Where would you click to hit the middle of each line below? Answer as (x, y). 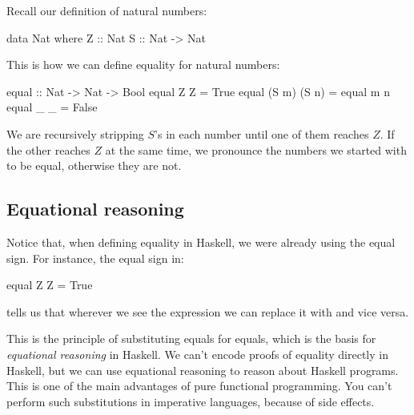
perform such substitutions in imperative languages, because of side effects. (191, 401)
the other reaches (48, 149)
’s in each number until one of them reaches (262, 133)
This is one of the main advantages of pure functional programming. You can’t (199, 386)
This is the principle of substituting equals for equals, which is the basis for (191, 338)
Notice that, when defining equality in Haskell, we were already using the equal (201, 242)
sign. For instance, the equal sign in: (95, 258)
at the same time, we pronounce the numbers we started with (256, 149)
